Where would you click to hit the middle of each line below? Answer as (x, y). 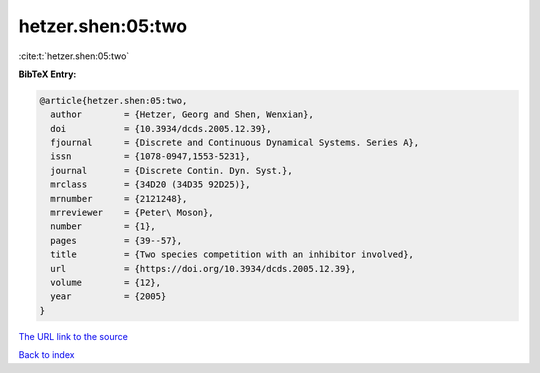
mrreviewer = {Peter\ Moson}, (132, 213)
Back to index (46, 355)
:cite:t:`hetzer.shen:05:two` (74, 56)
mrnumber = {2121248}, (119, 198)
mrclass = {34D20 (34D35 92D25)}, (150, 184)
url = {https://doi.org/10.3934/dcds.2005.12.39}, (203, 268)
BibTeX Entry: (47, 74)
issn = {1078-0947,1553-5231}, (150, 156)
